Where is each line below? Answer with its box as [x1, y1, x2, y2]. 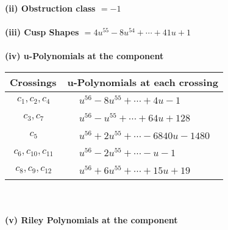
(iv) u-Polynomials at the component [5, 49, 164, 62]
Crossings [10, 74, 57, 89]
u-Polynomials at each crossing [67, 74, 218, 89]
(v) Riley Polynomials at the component [5, 213, 178, 226]
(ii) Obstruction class [5, 2, 96, 14]
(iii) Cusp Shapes [5, 26, 79, 38]
